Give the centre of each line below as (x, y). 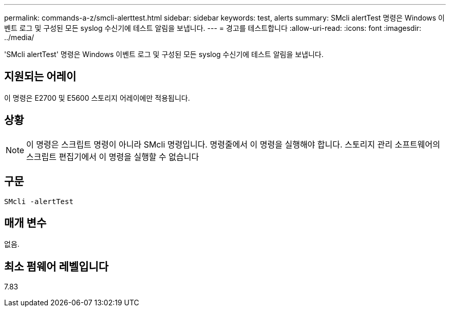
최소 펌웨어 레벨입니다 (57, 266)
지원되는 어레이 (40, 77)
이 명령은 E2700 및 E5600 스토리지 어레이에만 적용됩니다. (97, 98)
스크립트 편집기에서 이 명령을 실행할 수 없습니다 (113, 157)
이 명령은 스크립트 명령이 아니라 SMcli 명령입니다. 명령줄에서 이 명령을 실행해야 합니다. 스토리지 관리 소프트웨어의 (233, 144)
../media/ (19, 37)
